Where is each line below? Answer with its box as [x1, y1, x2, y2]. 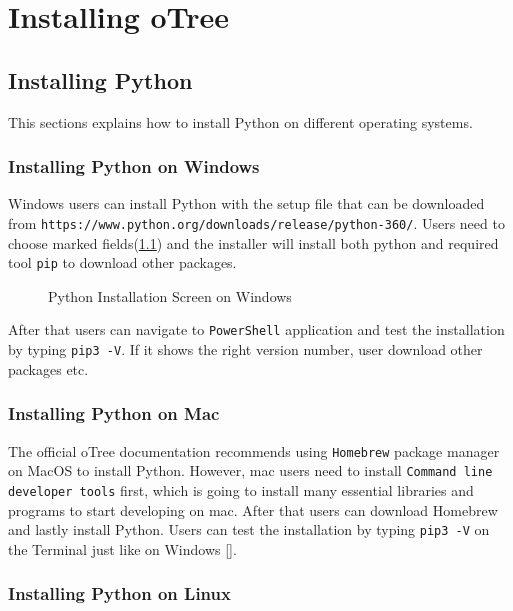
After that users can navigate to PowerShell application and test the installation [8, 319, 505, 340]
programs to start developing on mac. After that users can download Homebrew [8, 499, 498, 520]
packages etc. [8, 358, 89, 379]
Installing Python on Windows [8, 154, 260, 179]
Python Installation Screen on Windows [48, 285, 292, 306]
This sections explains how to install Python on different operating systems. [8, 111, 473, 132]
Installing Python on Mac [8, 401, 220, 426]
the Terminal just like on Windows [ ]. [8, 538, 237, 559]
